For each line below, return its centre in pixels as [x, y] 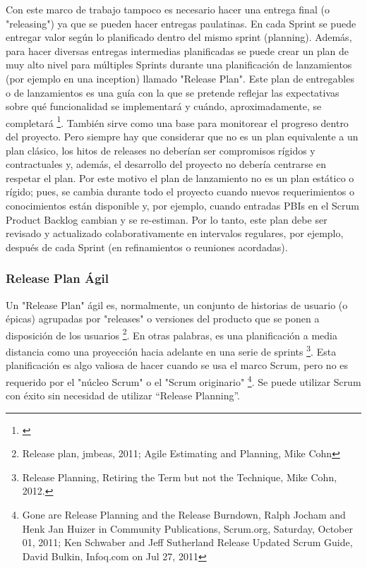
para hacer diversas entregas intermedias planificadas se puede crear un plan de [178, 50]
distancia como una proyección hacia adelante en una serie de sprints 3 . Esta [171, 350]
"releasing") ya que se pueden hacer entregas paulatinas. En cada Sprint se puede [181, 23]
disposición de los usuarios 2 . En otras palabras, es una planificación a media [172, 334]
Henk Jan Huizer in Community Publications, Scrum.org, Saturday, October [187, 528]
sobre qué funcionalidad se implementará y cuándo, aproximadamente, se [164, 106]
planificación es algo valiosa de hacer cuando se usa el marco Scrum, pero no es [177, 365]
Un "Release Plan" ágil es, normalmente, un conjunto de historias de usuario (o [177, 304]
